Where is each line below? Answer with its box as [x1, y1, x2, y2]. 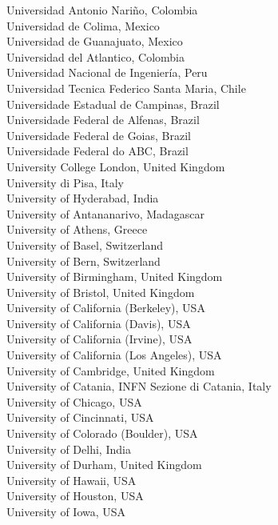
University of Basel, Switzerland [6, 236, 164, 253]
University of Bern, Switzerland [6, 252, 161, 269]
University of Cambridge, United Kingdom [6, 362, 215, 379]
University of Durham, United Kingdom [6, 456, 202, 473]
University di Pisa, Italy [6, 174, 125, 190]
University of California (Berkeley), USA [6, 299, 205, 316]
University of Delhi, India [6, 440, 131, 457]
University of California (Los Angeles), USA [6, 347, 222, 363]
